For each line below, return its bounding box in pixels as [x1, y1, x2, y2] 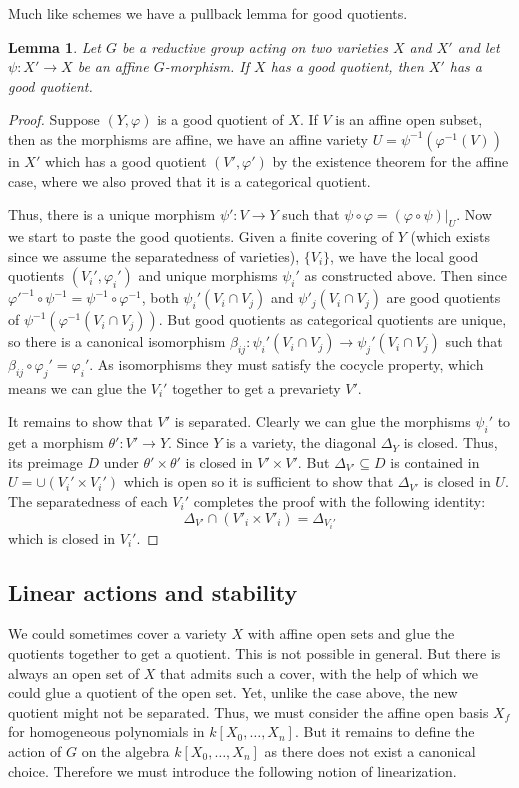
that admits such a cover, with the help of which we [160, 662, 478, 683]
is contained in [390, 451, 480, 472]
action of [8, 740, 62, 761]
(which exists [410, 225, 490, 246]
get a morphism [8, 432, 104, 453]
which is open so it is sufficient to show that [123, 471, 394, 492]
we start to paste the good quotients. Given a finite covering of [8, 225, 393, 246]
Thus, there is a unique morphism [8, 204, 216, 225]
